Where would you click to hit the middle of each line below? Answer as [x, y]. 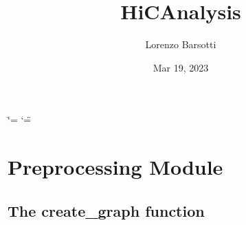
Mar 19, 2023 [181, 67]
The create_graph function [106, 210]
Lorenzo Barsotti [181, 44]
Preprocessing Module [115, 167]
